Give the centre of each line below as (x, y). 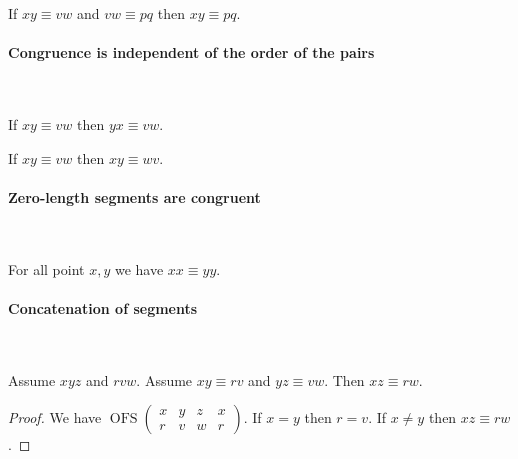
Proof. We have (55, 417)
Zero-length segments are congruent (134, 196)
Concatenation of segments (103, 307)
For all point (46, 268)
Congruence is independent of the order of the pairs (191, 52)
